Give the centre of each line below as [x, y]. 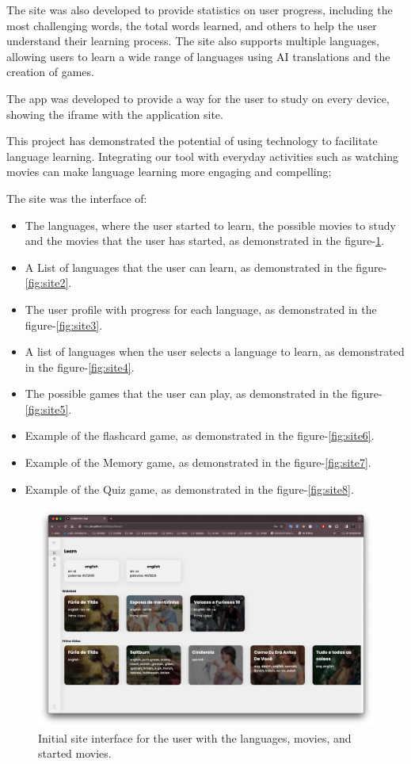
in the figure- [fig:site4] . [80, 367]
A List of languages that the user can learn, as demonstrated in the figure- [206, 267]
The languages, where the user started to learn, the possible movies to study [210, 225]
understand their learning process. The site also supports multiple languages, [193, 41]
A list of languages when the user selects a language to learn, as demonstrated [215, 351]
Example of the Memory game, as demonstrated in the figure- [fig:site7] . [198, 462]
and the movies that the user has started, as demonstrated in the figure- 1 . [205, 241]
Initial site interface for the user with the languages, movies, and [195, 737]
